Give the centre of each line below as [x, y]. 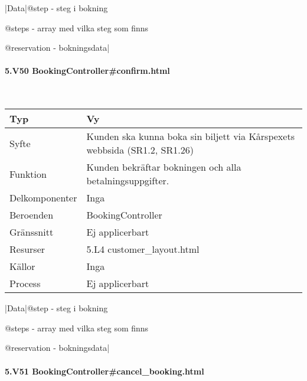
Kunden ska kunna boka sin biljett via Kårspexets [190, 136]
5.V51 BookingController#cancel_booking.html [104, 371]
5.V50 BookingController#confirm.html [87, 71]
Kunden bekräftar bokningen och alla [164, 167]
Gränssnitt [32, 232]
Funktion [28, 174]
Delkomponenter [43, 198]
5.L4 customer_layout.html [143, 249]
